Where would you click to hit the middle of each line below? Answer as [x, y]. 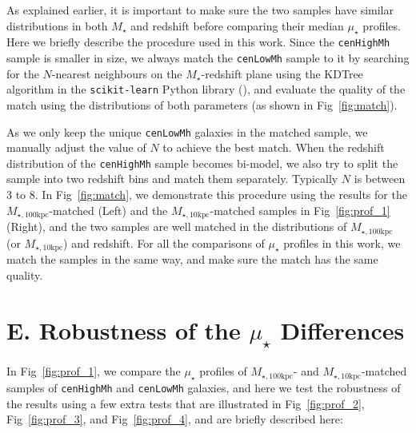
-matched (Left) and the [108, 210]
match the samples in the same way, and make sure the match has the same [192, 259]
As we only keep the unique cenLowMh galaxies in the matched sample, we [187, 131]
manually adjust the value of [76, 147]
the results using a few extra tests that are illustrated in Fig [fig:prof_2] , [186, 403]
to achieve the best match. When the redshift [274, 147]
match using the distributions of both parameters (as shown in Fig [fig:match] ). [202, 104]
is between [380, 179]
